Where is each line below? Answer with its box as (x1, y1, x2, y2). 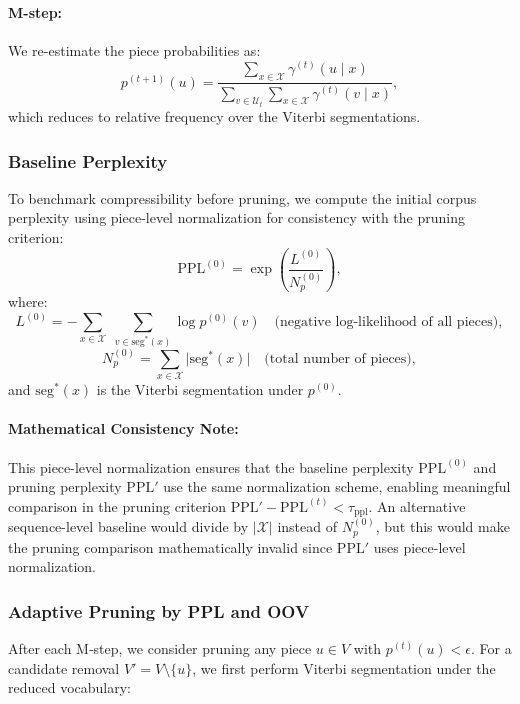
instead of (277, 516, 337, 537)
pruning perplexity (8, 476, 122, 497)
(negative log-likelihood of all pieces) (274, 315, 499, 330)
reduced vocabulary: (8, 677, 131, 698)
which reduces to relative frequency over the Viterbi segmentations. (8, 106, 421, 127)
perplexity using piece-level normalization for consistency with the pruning (8, 207, 465, 228)
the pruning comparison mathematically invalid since (8, 536, 333, 557)
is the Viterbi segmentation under (96, 379, 304, 400)
